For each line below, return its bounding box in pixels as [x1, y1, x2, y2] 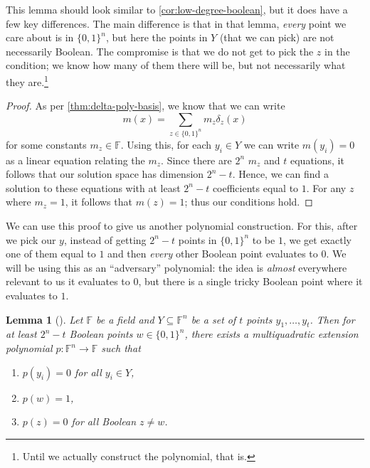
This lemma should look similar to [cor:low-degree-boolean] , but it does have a [6, 2, 348, 16]
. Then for [310, 312, 355, 326]
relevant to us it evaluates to [6, 274, 130, 289]
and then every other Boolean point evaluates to [107, 246, 318, 261]
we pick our [6, 232, 56, 247]
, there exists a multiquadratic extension [184, 326, 359, 341]
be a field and [95, 312, 154, 326]
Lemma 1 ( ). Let [6, 312, 83, 326]
